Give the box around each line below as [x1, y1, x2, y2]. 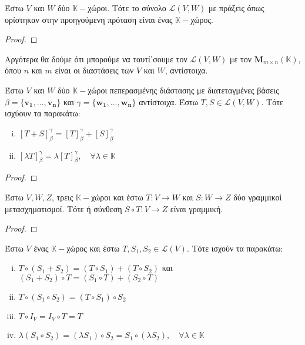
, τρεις [52, 190, 73, 203]
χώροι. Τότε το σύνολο [88, 2, 166, 14]
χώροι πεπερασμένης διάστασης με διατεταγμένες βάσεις [88, 83, 279, 96]
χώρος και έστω [66, 242, 120, 254]
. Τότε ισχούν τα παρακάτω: [186, 242, 283, 254]
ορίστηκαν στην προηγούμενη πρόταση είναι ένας [5, 13, 173, 25]
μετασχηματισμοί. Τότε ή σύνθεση [5, 202, 122, 215]
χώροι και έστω [91, 190, 143, 203]
